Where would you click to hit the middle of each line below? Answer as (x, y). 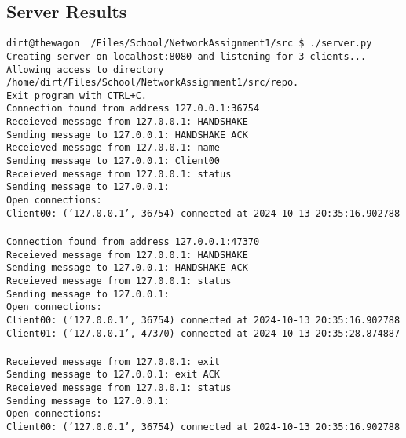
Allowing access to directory (85, 69)
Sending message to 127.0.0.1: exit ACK (113, 375)
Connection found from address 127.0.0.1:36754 (133, 109)
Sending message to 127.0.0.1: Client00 (113, 161)
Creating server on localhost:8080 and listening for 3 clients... (187, 56)
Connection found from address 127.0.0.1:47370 (133, 241)
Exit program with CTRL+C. (77, 95)
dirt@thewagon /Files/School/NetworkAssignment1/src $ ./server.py (189, 44)
